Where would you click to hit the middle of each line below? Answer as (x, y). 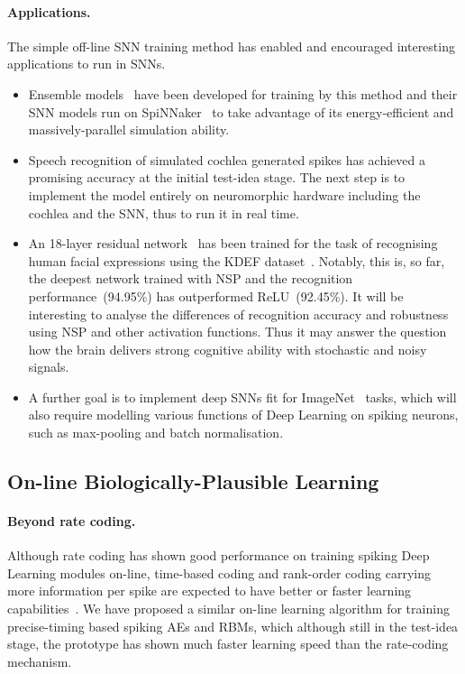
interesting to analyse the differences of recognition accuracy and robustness (238, 314)
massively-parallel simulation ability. (129, 129)
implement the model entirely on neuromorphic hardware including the (224, 194)
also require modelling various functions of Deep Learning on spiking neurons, (243, 415)
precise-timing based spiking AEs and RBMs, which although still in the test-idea (233, 626)
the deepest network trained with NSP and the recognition (191, 278)
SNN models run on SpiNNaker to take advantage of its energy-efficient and (241, 111)
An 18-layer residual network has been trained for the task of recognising (233, 243)
